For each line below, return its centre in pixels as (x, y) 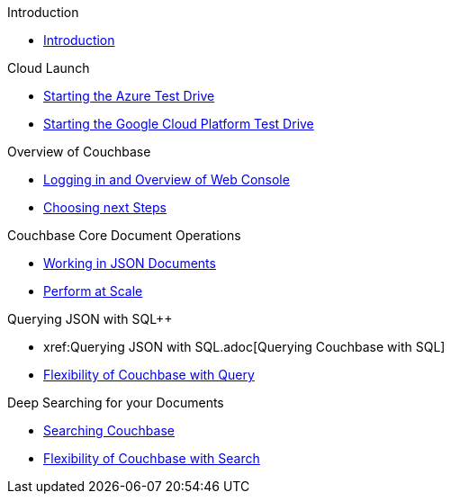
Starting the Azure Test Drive (129, 96)
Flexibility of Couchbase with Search (152, 458)
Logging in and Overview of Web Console (167, 179)
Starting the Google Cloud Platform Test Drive (179, 124)
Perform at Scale (93, 291)
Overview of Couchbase (79, 152)
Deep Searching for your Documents (116, 403)
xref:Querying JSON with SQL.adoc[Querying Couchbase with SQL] (244, 347)
